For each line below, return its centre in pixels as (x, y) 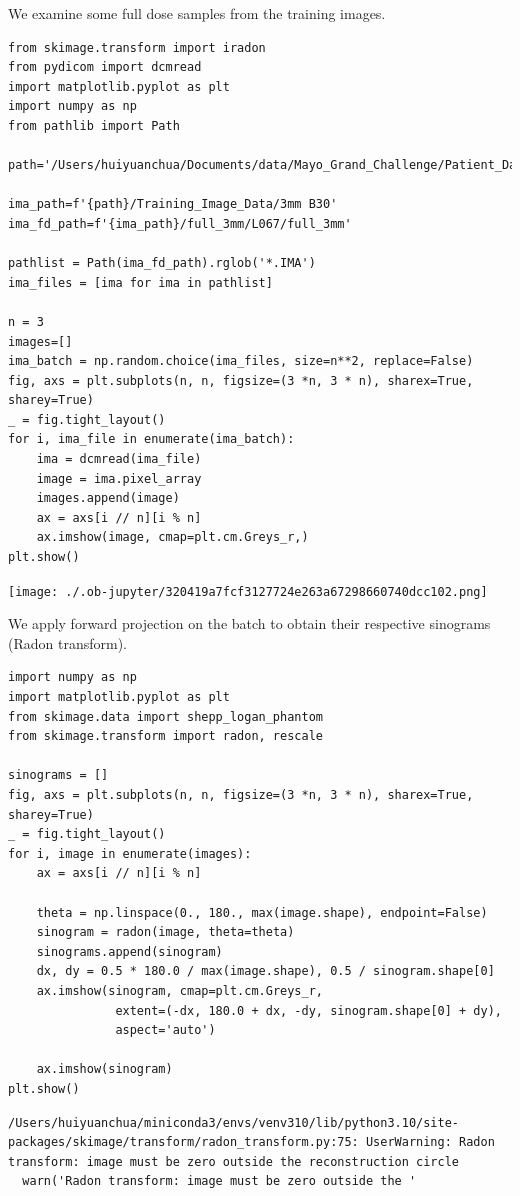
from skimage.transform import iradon (137, 47)
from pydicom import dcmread (105, 67)
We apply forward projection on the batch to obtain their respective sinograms (249, 623)
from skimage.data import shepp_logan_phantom (165, 716)
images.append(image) (108, 498)
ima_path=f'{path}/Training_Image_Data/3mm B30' (173, 204)
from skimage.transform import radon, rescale (165, 736)
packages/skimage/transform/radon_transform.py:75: (183, 1142)
